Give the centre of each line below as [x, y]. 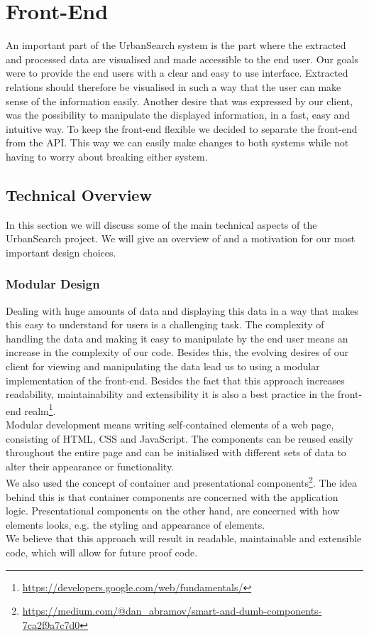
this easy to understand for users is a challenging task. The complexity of [165, 324]
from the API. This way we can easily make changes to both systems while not [177, 142]
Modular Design [53, 284]
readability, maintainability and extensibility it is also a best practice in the [170, 394]
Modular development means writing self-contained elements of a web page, [170, 425]
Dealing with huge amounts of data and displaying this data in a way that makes [182, 310]
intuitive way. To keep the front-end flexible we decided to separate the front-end [182, 128]
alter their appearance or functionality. [90, 466]
